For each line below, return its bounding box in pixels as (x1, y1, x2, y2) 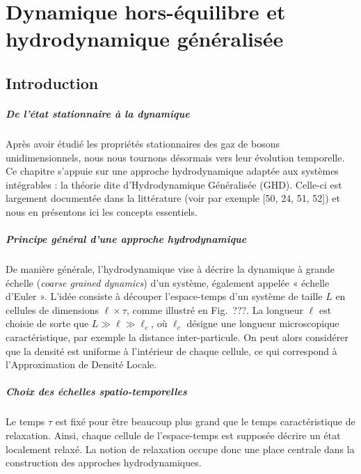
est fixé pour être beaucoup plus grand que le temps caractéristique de (55, 414, 355, 429)
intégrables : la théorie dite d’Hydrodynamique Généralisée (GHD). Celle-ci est (6, 177, 342, 191)
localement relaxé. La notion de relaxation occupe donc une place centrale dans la (6, 441, 355, 456)
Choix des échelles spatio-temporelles (6, 384, 187, 399)
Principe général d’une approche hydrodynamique (6, 232, 247, 246)
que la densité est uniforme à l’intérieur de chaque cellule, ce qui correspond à (6, 343, 337, 358)
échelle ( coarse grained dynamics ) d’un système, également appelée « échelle (6, 275, 330, 290)
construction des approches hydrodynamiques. (6, 455, 202, 470)
